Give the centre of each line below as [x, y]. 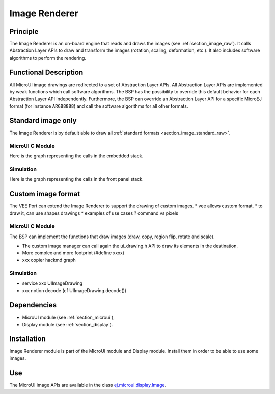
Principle [24, 31]
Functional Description [46, 72]
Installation [28, 339]
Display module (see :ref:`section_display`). [67, 324]
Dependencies [33, 305]
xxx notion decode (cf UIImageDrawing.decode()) [74, 291]
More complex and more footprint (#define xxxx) [73, 253]
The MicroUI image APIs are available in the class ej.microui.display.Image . [88, 385]
